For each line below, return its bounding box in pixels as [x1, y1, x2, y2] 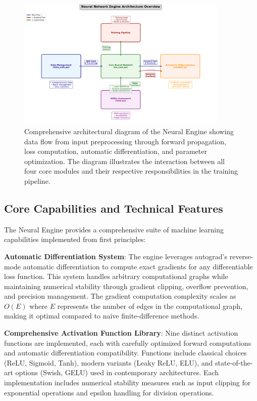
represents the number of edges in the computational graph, [57, 300, 242, 311]
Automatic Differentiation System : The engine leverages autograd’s [4, 251, 228, 261]
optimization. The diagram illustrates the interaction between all [24, 155, 225, 166]
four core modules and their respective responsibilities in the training [24, 166, 238, 176]
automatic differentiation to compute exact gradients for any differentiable [23, 261, 253, 271]
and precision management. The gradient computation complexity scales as [4, 291, 236, 301]
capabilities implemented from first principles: [4, 234, 146, 245]
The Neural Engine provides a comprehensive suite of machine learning [4, 224, 224, 234]
